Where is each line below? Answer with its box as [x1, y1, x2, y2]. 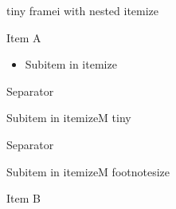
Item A [6, 29, 41, 45]
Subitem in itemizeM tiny [6, 109, 131, 126]
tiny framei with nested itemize [6, 2, 159, 18]
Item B [6, 190, 41, 207]
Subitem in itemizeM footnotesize [6, 163, 170, 179]
